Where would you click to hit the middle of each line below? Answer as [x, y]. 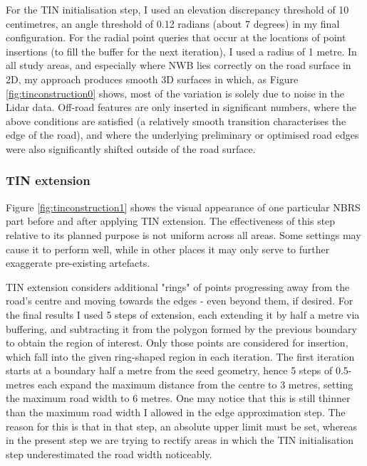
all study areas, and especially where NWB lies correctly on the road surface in [179, 65]
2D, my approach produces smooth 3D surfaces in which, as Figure [152, 79]
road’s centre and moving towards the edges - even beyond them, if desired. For [180, 301]
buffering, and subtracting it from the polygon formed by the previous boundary [181, 328]
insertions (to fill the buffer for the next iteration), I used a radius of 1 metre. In [181, 51]
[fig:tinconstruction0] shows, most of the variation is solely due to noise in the [175, 93]
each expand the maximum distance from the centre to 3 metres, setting [196, 384]
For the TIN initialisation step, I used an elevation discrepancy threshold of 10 [177, 9]
